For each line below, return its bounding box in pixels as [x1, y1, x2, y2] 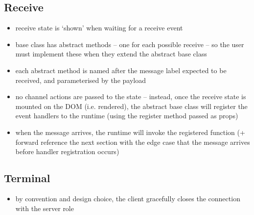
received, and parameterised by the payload [15, 75, 146, 85]
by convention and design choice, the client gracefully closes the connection [15, 193, 240, 203]
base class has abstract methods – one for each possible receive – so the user [15, 39, 244, 49]
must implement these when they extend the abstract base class [15, 49, 207, 59]
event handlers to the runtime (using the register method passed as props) [15, 110, 238, 121]
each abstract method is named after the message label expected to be [15, 65, 227, 75]
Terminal [4, 170, 50, 186]
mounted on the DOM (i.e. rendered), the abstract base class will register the [15, 101, 248, 111]
